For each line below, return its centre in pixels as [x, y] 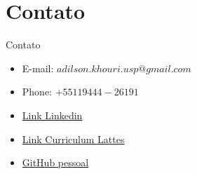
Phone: [37, 92]
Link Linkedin [52, 115]
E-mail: [38, 68]
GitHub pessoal [55, 162]
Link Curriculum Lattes [73, 139]
